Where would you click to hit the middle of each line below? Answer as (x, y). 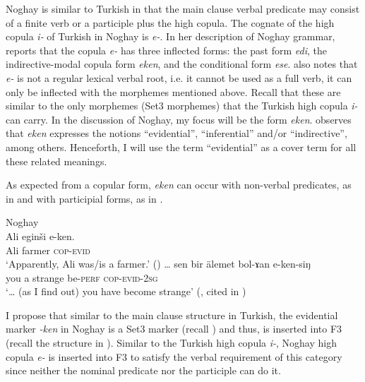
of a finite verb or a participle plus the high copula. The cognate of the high (170, 22)
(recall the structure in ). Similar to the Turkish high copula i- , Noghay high (171, 343)
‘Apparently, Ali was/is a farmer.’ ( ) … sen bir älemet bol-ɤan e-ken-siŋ (158, 264)
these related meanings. (56, 161)
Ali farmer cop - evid (48, 250)
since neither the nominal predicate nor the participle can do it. (143, 370)
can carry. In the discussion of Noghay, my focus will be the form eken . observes (179, 119)
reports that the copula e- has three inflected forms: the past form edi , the (166, 50)
